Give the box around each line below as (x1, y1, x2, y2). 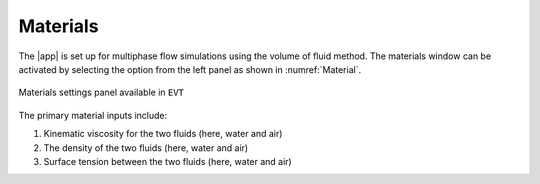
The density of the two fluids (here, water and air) (43, 141, 249, 154)
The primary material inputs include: (18, 109, 168, 121)
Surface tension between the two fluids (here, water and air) (43, 155, 292, 167)
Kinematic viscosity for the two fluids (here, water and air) (43, 128, 283, 140)
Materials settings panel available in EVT (18, 86, 185, 99)
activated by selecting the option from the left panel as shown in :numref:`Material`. (18, 63, 362, 75)
